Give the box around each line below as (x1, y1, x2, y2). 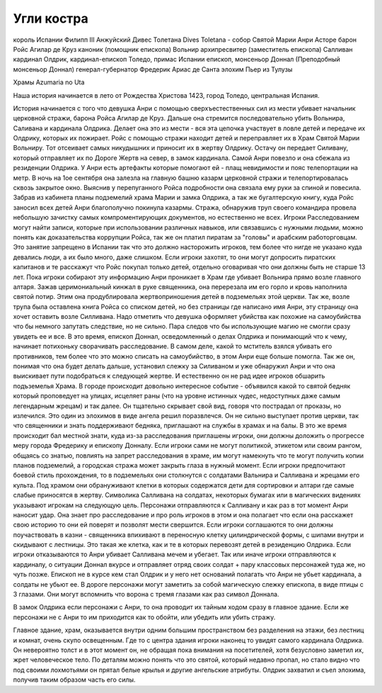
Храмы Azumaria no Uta (13, 78, 85, 86)
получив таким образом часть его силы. (13, 675, 136, 684)
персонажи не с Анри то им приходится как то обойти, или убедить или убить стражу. (13, 613, 276, 621)
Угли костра (13, 11, 88, 26)
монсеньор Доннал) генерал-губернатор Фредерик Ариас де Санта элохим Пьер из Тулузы (13, 64, 293, 74)
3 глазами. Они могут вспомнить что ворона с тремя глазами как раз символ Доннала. (13, 590, 279, 599)
